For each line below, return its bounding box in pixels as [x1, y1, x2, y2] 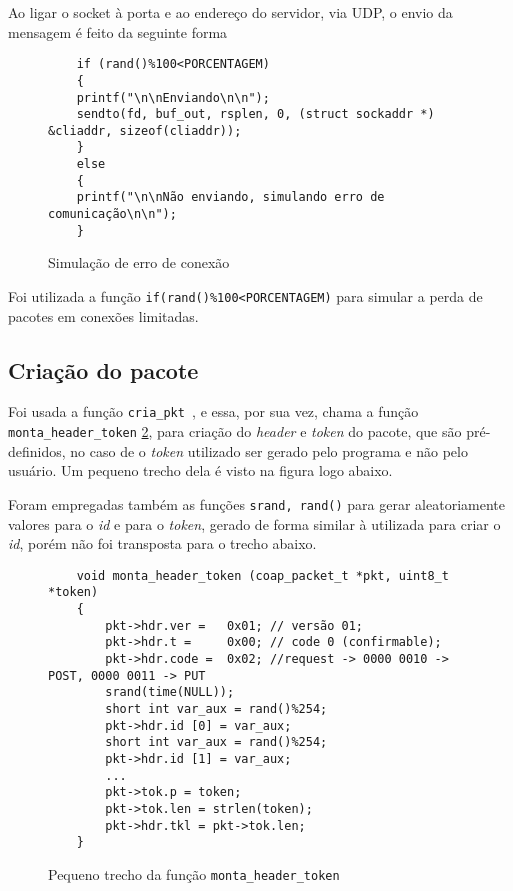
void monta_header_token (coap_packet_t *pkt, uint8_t [76, 568, 449, 583]
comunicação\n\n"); [48, 207, 177, 222]
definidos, [8, 440, 66, 461]
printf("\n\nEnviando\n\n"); [76, 90, 270, 105]
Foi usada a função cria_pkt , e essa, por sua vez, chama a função [8, 401, 419, 422]
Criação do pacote [8, 354, 199, 385]
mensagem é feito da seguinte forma [8, 21, 228, 42]
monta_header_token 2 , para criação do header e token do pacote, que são [8, 421, 462, 442]
